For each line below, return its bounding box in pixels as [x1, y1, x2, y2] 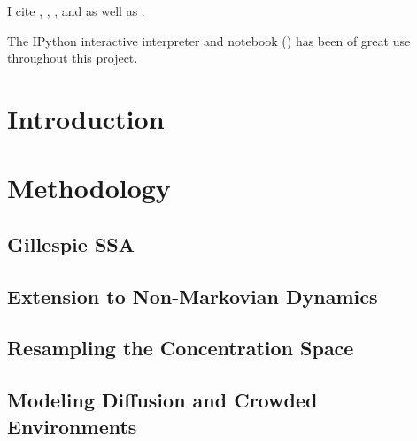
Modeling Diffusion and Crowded [7, 386, 318, 414]
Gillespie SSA [7, 230, 135, 257]
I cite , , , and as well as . [7, 2, 145, 19]
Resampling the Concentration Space [7, 334, 354, 361]
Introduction [7, 100, 165, 136]
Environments [7, 412, 137, 439]
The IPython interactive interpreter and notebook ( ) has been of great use [7, 31, 411, 49]
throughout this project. [7, 49, 138, 67]
